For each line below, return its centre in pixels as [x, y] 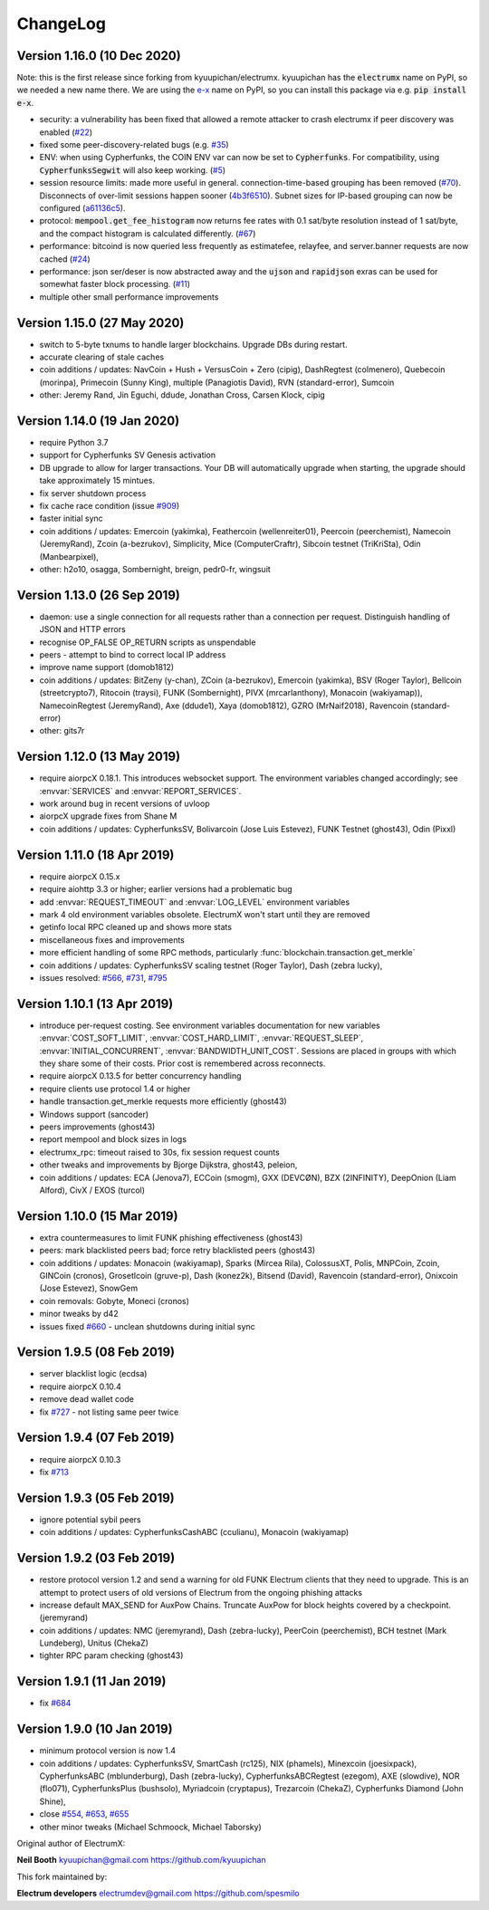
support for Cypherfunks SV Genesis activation [128, 455]
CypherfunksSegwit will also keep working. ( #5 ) [133, 170]
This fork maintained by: [62, 1876]
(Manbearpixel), [69, 556]
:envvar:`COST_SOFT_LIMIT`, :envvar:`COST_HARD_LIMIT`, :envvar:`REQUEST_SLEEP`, [201, 1038]
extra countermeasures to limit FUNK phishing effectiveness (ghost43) [171, 1237]
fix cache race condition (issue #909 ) [110, 506]
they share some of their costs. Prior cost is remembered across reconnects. [182, 1063]
